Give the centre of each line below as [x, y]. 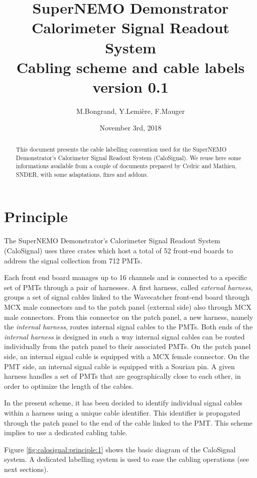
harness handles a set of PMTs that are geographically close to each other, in [122, 376]
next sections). [26, 469]
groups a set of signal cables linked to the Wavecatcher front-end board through [127, 297]
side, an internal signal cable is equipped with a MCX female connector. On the [127, 356]
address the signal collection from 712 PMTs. [73, 260]
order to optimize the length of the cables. [69, 386]
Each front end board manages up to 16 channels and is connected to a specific [126, 277]
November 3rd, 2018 [131, 128]
